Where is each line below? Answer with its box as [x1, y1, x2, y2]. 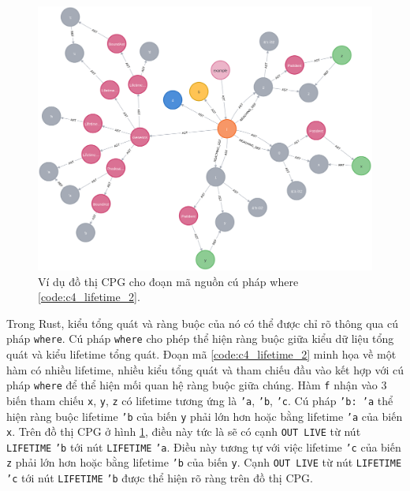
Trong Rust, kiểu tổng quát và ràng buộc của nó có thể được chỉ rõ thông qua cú [6, 314, 399, 331]
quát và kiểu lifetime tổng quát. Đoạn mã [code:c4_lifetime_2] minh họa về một [6, 346, 397, 362]
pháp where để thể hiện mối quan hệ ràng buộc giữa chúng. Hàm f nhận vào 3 [6, 377, 387, 393]
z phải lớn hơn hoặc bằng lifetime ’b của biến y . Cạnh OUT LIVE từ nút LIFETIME [6, 454, 402, 471]
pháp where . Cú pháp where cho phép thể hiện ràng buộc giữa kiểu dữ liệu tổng [6, 330, 394, 347]
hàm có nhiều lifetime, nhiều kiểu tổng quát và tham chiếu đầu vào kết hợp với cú [6, 361, 404, 378]
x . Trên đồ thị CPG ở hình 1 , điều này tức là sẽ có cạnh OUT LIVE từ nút [6, 423, 361, 440]
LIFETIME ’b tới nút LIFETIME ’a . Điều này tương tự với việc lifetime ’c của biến [6, 438, 401, 455]
